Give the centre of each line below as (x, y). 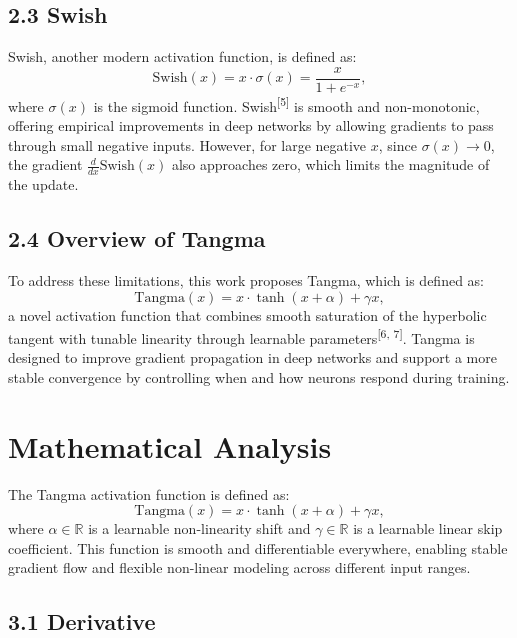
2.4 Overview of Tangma (137, 238)
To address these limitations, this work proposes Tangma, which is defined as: (246, 279)
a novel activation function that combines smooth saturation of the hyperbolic (247, 314)
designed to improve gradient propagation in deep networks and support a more (252, 357)
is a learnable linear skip (428, 528)
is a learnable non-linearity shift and (199, 528)
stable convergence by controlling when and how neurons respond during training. (259, 376)
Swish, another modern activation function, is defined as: (182, 56)
